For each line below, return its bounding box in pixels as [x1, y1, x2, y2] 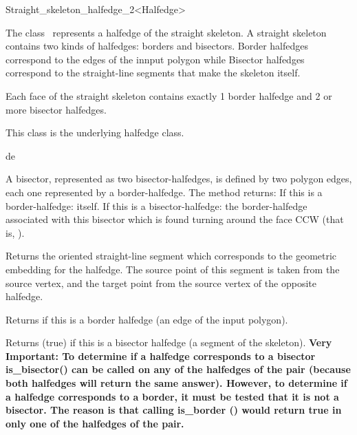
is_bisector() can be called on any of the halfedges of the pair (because [6, 362, 351, 376]
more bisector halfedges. [6, 102, 107, 116]
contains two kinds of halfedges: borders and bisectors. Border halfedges [6, 39, 308, 53]
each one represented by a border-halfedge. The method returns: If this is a [6, 184, 323, 199]
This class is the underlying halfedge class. [6, 125, 184, 140]
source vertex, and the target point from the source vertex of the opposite [6, 275, 316, 290]
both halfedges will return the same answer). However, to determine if [6, 376, 347, 390]
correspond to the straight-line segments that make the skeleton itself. [6, 65, 301, 80]
